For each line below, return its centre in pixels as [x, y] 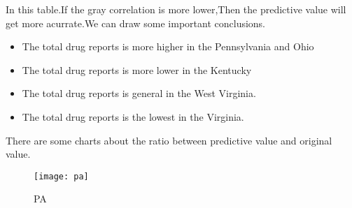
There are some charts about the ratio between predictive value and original [169, 140]
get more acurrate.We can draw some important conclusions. [136, 23]
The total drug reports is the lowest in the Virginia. [133, 116]
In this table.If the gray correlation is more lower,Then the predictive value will [176, 9]
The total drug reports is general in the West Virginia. [139, 93]
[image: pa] [61, 176]
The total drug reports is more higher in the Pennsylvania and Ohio [168, 46]
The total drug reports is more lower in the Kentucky [137, 69]
